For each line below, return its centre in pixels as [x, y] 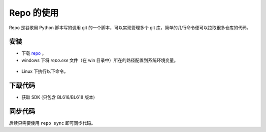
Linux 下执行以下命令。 [45, 71]
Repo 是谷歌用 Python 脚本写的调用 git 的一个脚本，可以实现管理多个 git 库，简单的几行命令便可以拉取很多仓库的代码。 [130, 28]
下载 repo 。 [34, 53]
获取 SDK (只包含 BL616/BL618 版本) [58, 97]
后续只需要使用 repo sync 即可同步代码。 [52, 123]
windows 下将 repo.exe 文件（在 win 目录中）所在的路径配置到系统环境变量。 [100, 60]
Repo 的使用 [34, 13]
